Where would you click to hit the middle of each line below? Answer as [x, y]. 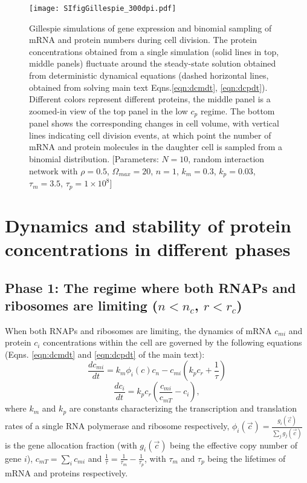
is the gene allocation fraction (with [71, 445]
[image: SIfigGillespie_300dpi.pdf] [103, 8]
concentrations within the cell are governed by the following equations [173, 342]
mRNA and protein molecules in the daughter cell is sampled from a [156, 147]
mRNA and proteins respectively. [66, 472]
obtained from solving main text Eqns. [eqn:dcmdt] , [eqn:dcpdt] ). [148, 87]
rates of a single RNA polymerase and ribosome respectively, [117, 426]
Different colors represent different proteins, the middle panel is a [150, 99]
